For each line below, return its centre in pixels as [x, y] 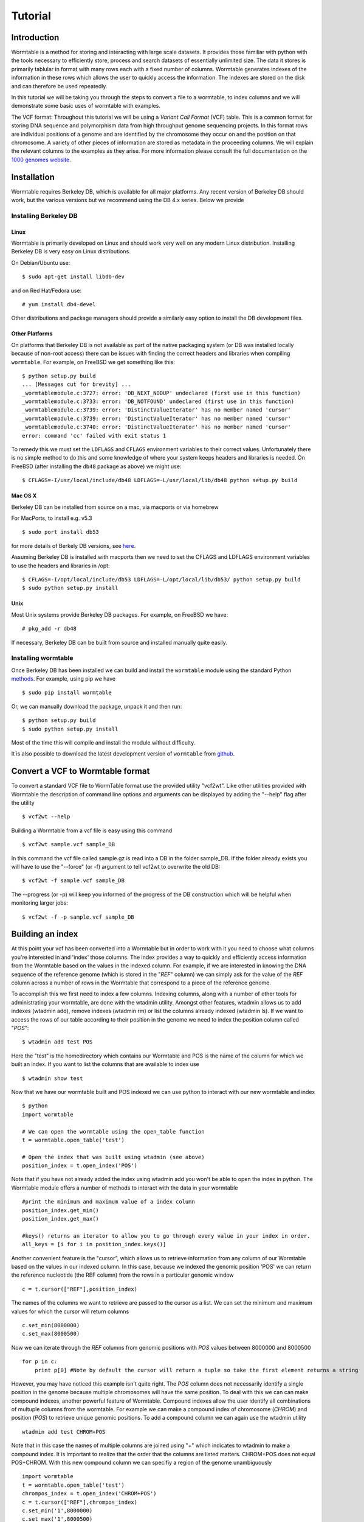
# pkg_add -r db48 [50, 629]
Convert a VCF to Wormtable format [81, 771]
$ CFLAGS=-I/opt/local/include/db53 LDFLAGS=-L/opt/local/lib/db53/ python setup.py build [161, 579]
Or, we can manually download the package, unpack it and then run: [97, 706]
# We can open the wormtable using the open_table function [113, 1131]
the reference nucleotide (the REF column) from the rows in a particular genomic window [122, 1275]
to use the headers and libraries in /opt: [60, 566]
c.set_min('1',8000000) [57, 1510]
